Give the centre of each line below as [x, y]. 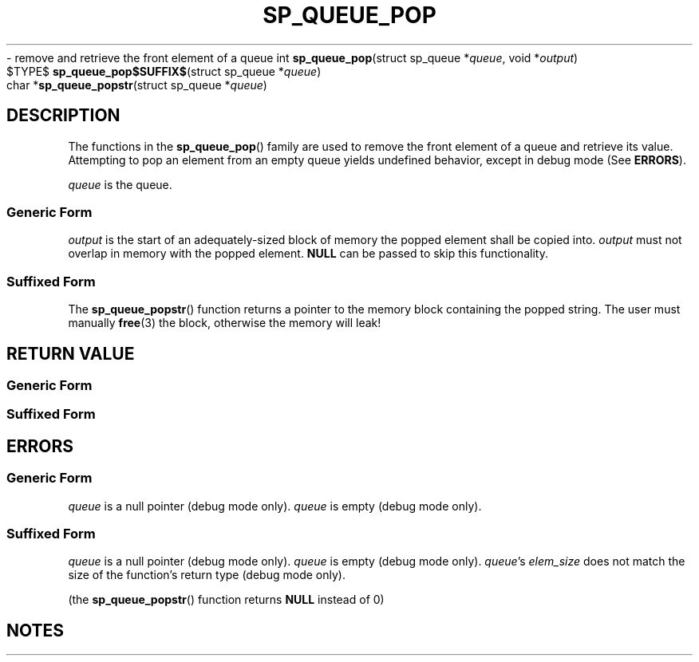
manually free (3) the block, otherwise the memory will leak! [225, 323]
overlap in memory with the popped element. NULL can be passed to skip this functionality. [308, 254]
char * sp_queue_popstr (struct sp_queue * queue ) [137, 85]
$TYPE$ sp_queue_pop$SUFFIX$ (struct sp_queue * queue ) [164, 71]
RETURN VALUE [71, 353]
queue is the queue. [120, 184]
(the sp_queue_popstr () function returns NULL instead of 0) [226, 600]
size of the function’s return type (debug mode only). [207, 575]
